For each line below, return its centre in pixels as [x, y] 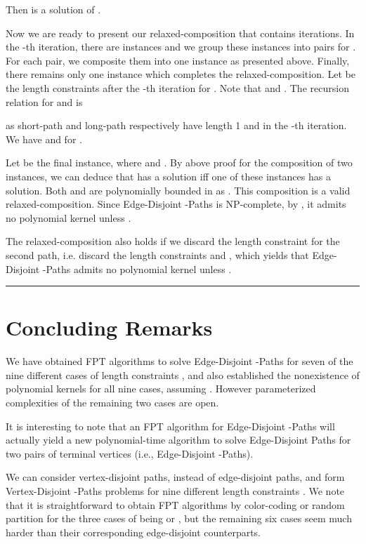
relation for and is [44, 101]
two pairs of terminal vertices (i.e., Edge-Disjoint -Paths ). [130, 453]
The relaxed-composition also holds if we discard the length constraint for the [173, 241]
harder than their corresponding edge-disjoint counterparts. [133, 532]
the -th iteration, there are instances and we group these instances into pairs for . [181, 47]
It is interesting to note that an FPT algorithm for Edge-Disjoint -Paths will [170, 426]
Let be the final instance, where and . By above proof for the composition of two [179, 162]
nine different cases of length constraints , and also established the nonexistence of [183, 374]
